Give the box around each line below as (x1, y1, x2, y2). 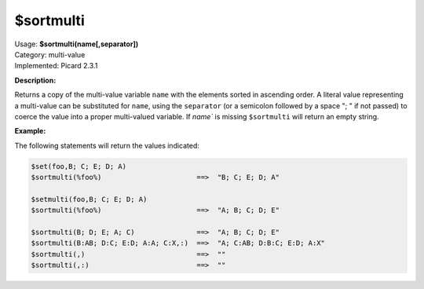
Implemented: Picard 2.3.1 (14, 61, 98, 71)
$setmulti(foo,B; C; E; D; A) (31, 195, 148, 203)
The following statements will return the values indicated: (14, 141, 200, 150)
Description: (14, 75, 57, 85)
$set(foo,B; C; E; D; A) (31, 162, 127, 170)
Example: (14, 126, 46, 136)
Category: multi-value (14, 49, 86, 59)
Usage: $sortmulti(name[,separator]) (14, 39, 139, 49)
